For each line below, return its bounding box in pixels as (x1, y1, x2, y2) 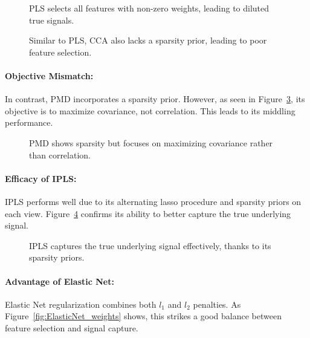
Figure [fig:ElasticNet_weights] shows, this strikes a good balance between (5, 310, 282, 322)
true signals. (29, 13, 74, 26)
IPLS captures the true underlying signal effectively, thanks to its (29, 239, 271, 252)
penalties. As (193, 297, 241, 310)
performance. (5, 116, 53, 129)
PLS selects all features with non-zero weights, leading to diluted (29, 2, 270, 14)
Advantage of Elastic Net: (5, 275, 114, 287)
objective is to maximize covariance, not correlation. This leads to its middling (5, 104, 295, 117)
